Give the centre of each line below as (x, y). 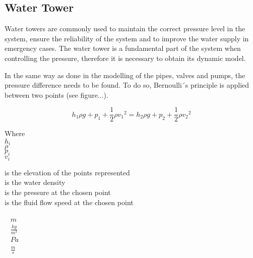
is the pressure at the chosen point (58, 192)
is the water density (35, 182)
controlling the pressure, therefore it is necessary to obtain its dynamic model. (125, 58)
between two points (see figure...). (56, 94)
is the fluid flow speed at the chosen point (69, 202)
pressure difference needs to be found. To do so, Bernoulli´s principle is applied (127, 85)
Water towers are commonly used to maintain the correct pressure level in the (125, 28)
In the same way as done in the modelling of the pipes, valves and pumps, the (125, 75)
